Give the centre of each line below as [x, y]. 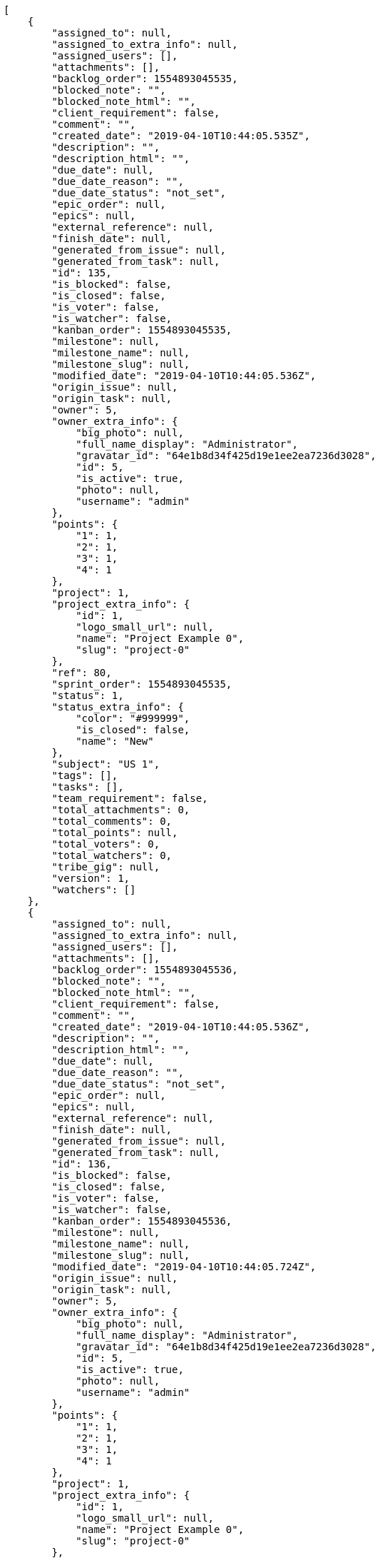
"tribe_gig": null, [106, 867]
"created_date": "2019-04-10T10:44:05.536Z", [181, 1027]
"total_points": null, [115, 833]
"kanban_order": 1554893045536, [142, 1221]
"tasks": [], [88, 787]
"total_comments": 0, [112, 821]
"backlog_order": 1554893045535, [145, 79]
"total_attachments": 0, [121, 810]
